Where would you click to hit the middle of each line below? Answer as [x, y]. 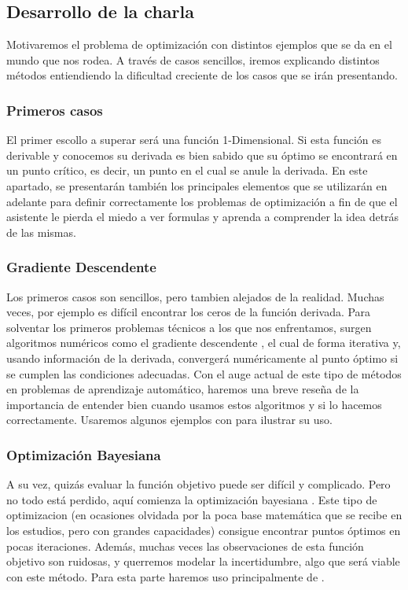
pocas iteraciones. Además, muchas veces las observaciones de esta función [185, 546]
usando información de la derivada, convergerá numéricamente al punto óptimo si [202, 358]
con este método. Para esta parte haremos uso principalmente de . [165, 576]
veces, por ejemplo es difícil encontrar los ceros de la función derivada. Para [189, 312]
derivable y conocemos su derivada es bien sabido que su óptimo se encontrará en [202, 155]
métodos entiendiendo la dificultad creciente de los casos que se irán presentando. [202, 75]
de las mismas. [41, 232]
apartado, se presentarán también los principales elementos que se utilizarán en [197, 185]
